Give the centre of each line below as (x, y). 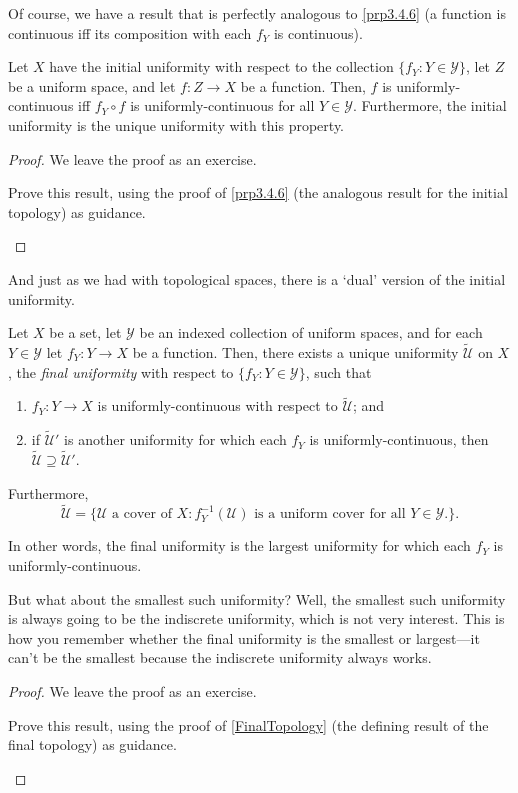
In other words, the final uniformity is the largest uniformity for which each (239, 545)
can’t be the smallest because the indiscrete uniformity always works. (220, 657)
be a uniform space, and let (92, 85)
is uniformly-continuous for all (222, 105)
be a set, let (85, 332)
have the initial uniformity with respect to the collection (221, 66)
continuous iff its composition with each (130, 32)
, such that (338, 371)
